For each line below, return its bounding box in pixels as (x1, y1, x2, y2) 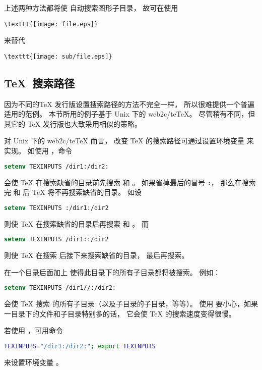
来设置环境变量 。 (4, 356, 63, 367)
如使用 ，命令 (27, 145, 73, 156)
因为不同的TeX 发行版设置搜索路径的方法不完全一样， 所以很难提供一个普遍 (4, 98, 254, 109)
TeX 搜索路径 (4, 75, 75, 90)
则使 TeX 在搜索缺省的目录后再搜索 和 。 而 (4, 218, 149, 229)
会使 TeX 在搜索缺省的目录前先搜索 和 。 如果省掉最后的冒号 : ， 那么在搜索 (4, 177, 256, 187)
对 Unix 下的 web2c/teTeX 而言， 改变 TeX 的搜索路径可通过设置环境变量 (4, 135, 245, 146)
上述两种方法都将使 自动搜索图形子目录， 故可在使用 (4, 3, 178, 13)
